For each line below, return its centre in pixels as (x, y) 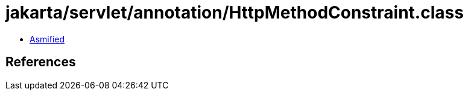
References (41, 62)
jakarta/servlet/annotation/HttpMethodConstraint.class (235, 13)
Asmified (47, 39)
